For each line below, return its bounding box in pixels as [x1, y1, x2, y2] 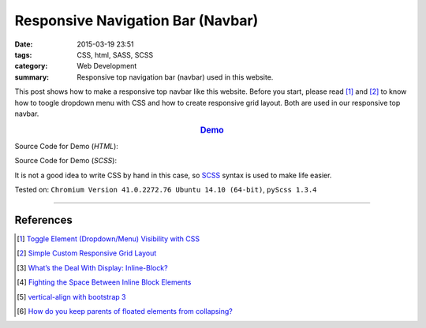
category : [14, 61, 48, 71]
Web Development [77, 61, 137, 71]
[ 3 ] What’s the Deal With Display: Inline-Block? [17, 263, 169, 272]
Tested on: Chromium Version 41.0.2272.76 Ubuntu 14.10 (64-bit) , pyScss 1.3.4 [14, 185, 317, 195]
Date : [14, 39, 33, 49]
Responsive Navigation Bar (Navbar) [14, 12, 259, 29]
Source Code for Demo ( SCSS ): [14, 156, 118, 166]
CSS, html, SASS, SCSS [77, 50, 154, 59]
